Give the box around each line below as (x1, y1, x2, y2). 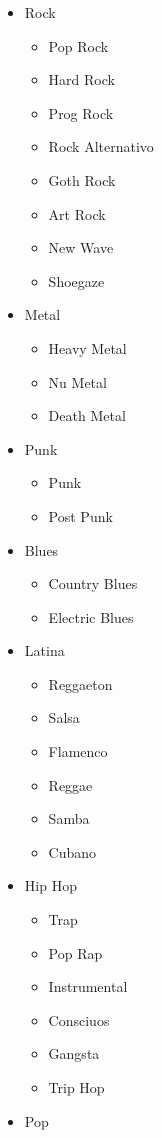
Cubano (48, 841, 97, 862)
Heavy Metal (48, 337, 127, 358)
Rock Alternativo (48, 136, 154, 157)
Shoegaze (48, 270, 105, 291)
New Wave (48, 237, 114, 258)
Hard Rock (48, 69, 115, 90)
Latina (24, 640, 65, 661)
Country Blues (48, 573, 138, 594)
